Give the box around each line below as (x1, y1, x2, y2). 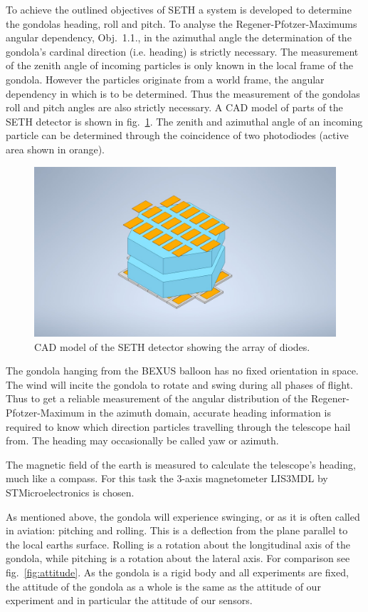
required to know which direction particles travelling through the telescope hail (6, 419, 351, 434)
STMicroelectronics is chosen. (6, 484, 135, 499)
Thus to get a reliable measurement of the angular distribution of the (6, 391, 308, 406)
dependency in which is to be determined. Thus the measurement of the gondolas (6, 86, 360, 101)
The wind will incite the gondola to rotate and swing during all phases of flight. (6, 377, 354, 392)
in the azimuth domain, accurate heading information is (88, 405, 331, 419)
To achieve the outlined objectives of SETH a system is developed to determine (6, 2, 352, 16)
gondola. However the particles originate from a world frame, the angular (6, 71, 325, 86)
